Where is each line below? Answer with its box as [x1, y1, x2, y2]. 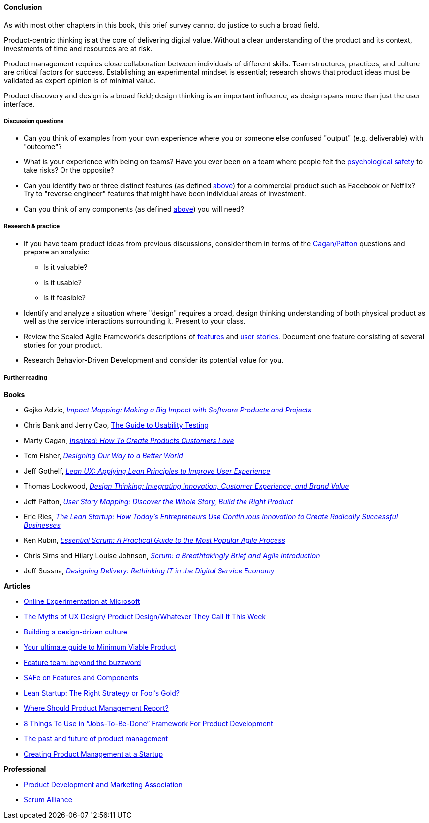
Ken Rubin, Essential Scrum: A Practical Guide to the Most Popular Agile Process [24, 536, 285, 544]
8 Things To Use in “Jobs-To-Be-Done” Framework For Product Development [24, 719, 273, 728]
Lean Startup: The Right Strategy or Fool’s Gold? [24, 688, 180, 697]
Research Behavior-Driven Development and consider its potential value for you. [24, 356, 284, 365]
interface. [4, 99, 35, 108]
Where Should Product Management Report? [24, 703, 169, 712]
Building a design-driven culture [24, 627, 127, 636]
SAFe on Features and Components [24, 673, 139, 682]
